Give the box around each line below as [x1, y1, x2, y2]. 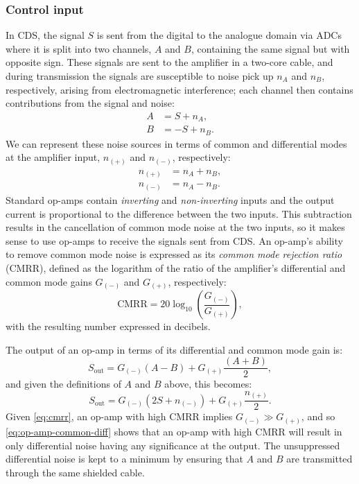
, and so [301, 409, 335, 424]
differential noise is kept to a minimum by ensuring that [6, 451, 243, 466]
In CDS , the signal [6, 28, 85, 42]
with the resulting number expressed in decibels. [6, 319, 211, 334]
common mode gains [6, 274, 92, 288]
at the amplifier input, [6, 150, 100, 164]
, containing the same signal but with [191, 41, 350, 55]
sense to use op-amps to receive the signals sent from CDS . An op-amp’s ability [6, 233, 343, 248]
